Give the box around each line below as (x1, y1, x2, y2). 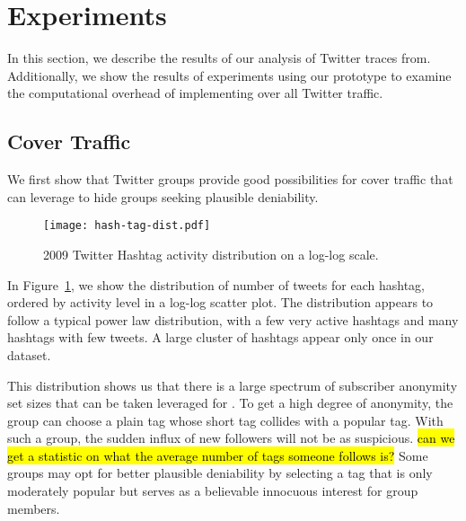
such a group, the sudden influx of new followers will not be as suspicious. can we (7, 428, 455, 447)
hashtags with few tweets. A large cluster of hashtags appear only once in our (7, 328, 434, 347)
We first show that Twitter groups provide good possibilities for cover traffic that (7, 170, 453, 189)
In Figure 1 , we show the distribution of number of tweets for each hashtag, (7, 275, 425, 294)
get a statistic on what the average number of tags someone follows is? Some (7, 446, 428, 464)
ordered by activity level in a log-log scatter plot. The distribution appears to (7, 293, 434, 312)
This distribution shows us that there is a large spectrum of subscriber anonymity (7, 375, 458, 394)
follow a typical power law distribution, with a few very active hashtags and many (7, 310, 459, 329)
